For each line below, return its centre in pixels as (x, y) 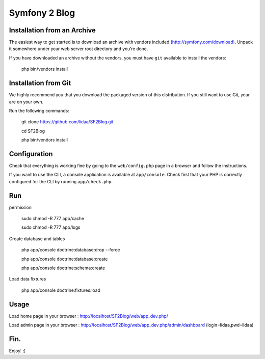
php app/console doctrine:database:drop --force (71, 250)
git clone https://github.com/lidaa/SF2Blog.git (67, 122)
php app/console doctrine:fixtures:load (61, 290)
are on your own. (26, 102)
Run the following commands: (39, 110)
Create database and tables (37, 239)
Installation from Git (40, 83)
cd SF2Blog (33, 131)
